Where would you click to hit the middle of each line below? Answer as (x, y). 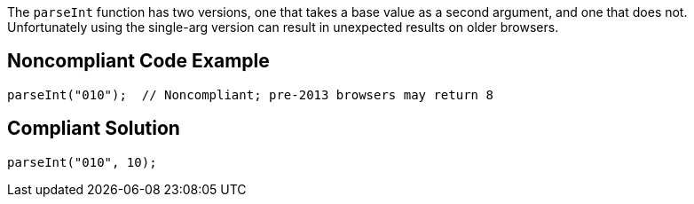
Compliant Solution (94, 129)
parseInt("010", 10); (82, 162)
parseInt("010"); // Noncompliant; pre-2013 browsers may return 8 (250, 94)
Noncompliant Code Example (138, 61)
